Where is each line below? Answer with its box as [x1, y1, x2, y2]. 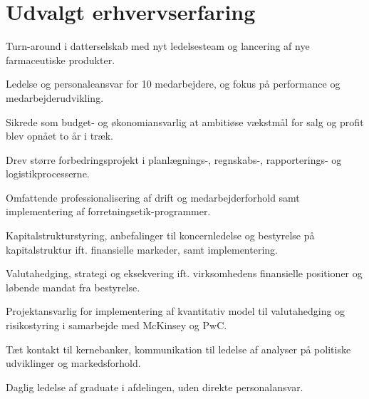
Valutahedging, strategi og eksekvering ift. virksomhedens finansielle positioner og [6, 266, 363, 281]
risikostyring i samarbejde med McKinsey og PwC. [6, 318, 227, 333]
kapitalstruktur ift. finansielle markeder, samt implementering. [6, 242, 278, 256]
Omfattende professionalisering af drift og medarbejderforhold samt [6, 190, 300, 204]
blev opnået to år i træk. [6, 128, 113, 143]
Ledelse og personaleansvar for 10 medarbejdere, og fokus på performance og [6, 76, 341, 91]
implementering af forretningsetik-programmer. [6, 204, 211, 219]
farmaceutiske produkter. [6, 52, 115, 67]
